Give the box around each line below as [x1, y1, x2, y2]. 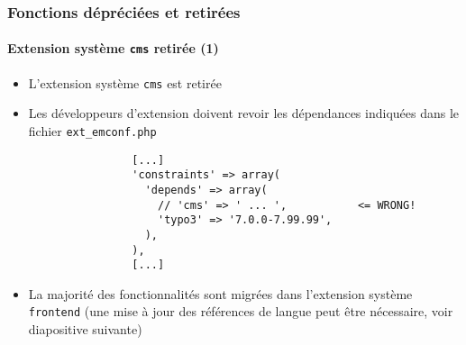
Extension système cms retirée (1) [7, 39, 219, 58]
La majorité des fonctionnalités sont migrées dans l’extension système [28, 284, 413, 303]
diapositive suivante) [28, 320, 142, 339]
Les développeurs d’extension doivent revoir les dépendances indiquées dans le [28, 104, 460, 123]
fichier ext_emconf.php [28, 121, 157, 140]
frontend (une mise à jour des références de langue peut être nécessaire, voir [28, 302, 453, 321]
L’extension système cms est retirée [28, 73, 222, 92]
